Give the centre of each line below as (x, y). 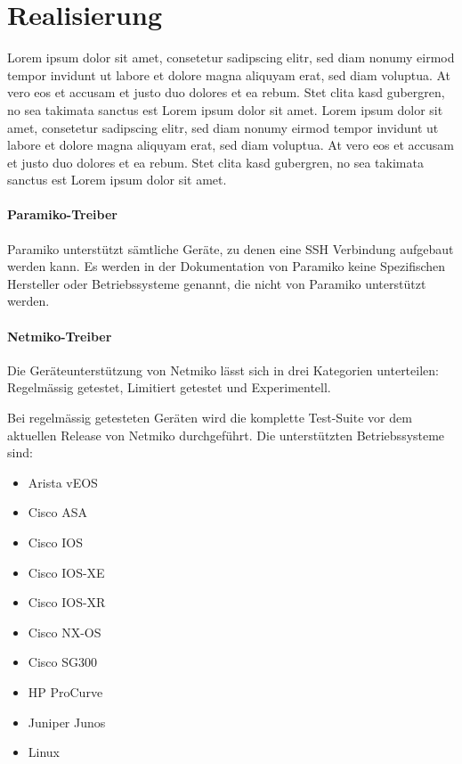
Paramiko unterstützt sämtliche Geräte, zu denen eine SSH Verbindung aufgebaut (231, 248)
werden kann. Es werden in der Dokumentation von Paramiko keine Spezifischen (227, 266)
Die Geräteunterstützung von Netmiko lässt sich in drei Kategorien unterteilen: (223, 370)
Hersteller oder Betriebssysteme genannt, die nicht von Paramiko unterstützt (217, 283)
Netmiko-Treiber (60, 336)
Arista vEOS (63, 482)
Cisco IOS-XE (66, 572)
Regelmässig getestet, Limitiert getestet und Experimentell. (169, 387)
